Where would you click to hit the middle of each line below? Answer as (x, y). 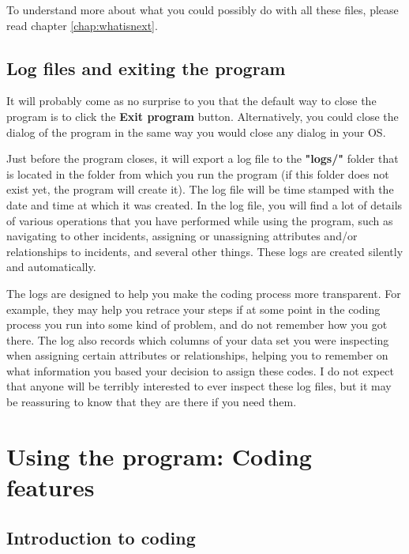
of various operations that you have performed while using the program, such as (200, 220)
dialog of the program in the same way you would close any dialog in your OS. (196, 132)
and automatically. (51, 267)
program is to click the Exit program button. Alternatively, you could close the (203, 116)
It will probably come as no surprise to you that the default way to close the (191, 101)
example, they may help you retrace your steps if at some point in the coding (193, 309)
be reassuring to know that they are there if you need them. (152, 402)
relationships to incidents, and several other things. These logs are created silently (205, 251)
